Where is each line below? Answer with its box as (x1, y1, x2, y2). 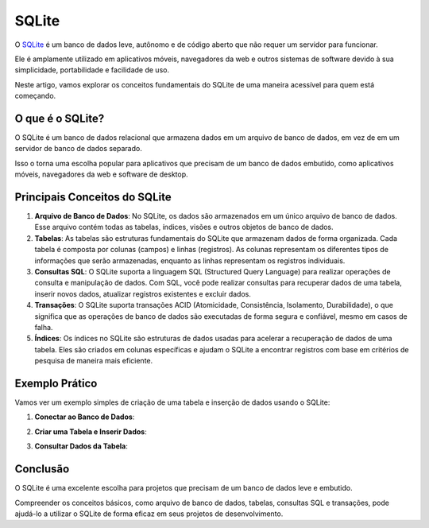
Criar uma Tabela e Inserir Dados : (34, 426, 147, 437)
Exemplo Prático (14, 376, 98, 390)
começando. (14, 91, 56, 101)
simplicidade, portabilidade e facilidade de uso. (14, 65, 170, 75)
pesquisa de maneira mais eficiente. (34, 356, 153, 366)
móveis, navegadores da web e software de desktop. (14, 169, 188, 179)
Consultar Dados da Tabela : (34, 441, 129, 451)
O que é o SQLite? (14, 111, 105, 125)
